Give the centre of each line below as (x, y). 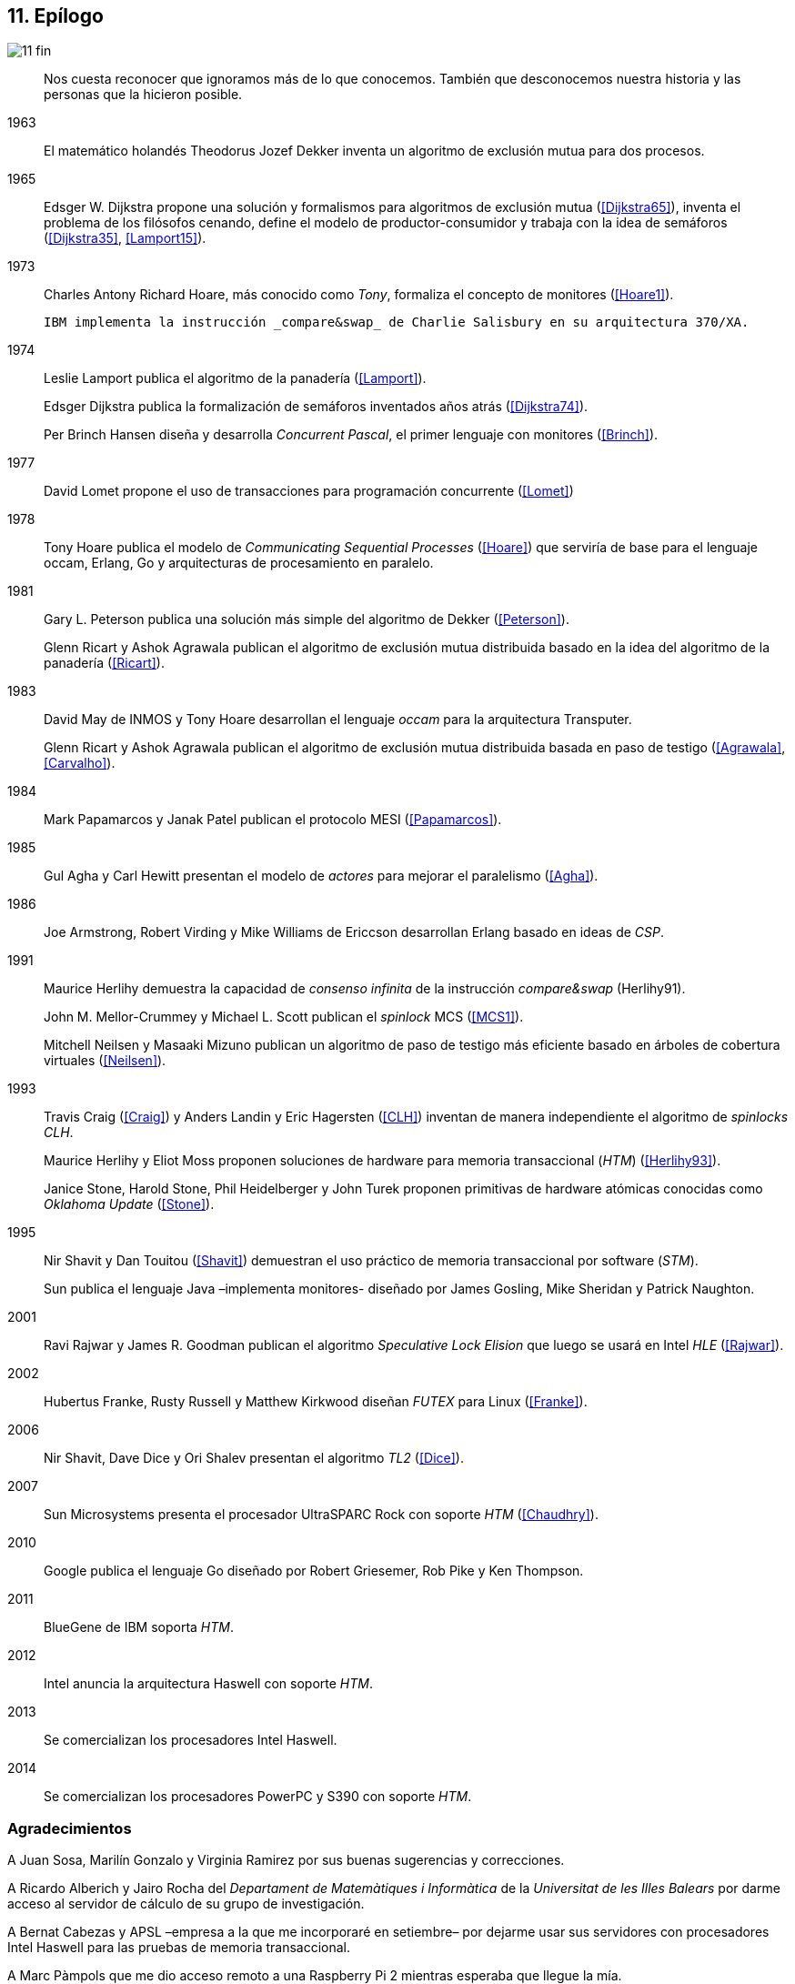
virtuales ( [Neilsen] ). (105, 1061)
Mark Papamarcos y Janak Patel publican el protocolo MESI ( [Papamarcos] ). (273, 820)
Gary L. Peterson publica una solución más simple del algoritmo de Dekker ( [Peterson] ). (307, 619)
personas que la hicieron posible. (143, 95)
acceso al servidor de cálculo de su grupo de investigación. (186, 1904)
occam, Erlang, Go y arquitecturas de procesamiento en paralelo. (239, 563)
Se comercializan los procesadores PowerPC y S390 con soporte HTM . (258, 1797)
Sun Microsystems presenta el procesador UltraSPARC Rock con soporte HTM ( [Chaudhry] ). (321, 1515)
